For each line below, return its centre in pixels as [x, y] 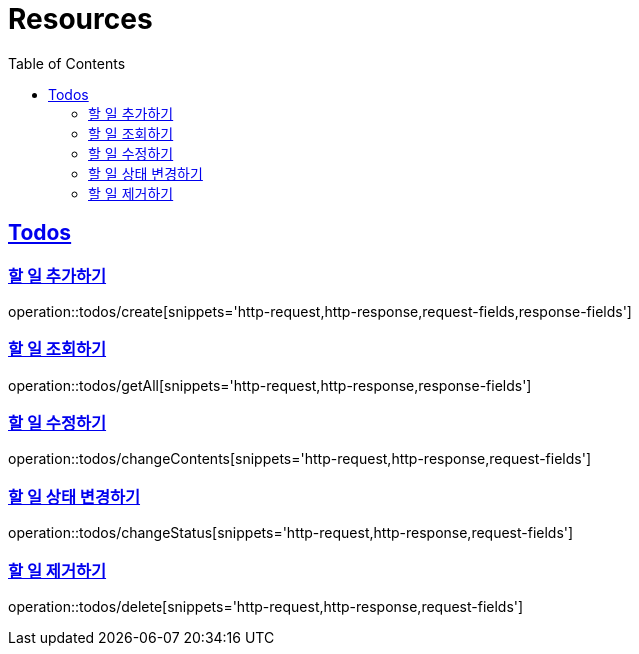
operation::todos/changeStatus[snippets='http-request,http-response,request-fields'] [291, 533]
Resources [80, 19]
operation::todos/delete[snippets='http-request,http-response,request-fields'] [266, 606]
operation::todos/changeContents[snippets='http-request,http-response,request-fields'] [299, 459]
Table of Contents [67, 63]
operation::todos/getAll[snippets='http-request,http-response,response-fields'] [270, 385]
